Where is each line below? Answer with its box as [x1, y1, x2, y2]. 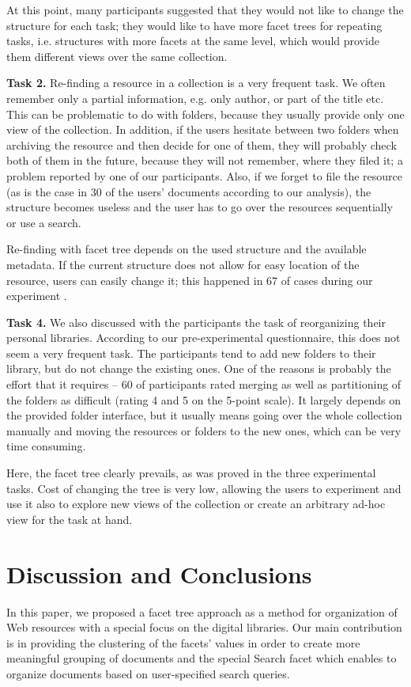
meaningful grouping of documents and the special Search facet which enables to [6, 650, 397, 666]
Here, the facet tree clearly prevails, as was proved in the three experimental [6, 465, 376, 481]
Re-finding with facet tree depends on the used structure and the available [6, 241, 367, 257]
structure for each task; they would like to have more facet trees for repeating [6, 17, 383, 33]
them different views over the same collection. [6, 47, 228, 64]
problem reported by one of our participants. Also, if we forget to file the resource [6, 167, 403, 184]
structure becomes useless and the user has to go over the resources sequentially [6, 199, 393, 215]
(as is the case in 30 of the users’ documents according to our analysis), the [6, 183, 371, 199]
